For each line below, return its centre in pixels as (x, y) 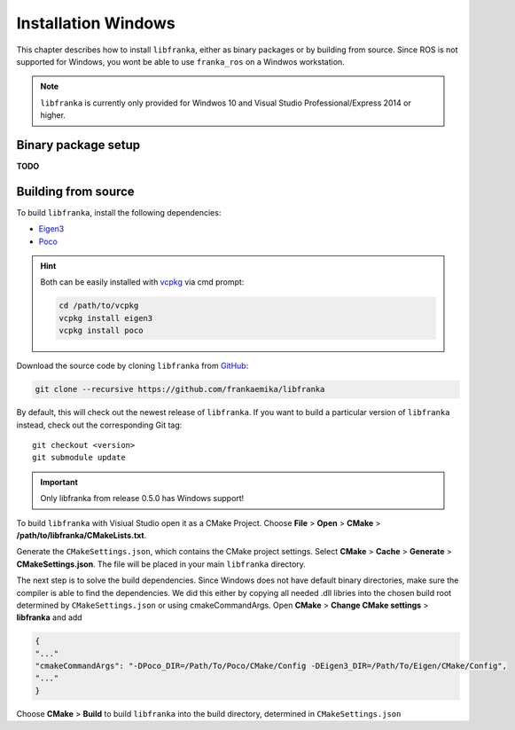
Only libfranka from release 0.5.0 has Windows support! (142, 498)
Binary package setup (78, 145)
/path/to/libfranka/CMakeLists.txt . (82, 535)
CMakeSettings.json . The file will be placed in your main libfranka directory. (161, 564)
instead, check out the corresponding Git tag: (99, 425)
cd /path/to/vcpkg (99, 306)
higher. (53, 115)
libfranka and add (50, 617)
